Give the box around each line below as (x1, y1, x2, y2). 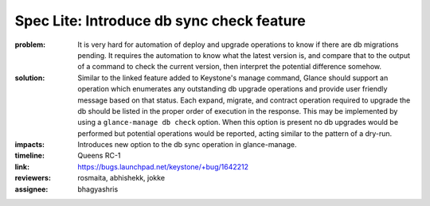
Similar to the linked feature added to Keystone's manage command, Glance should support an (77, 72, 389, 83)
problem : (14, 40, 46, 49)
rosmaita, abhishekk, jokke (77, 173, 166, 183)
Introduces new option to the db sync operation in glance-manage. (77, 140, 297, 150)
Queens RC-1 (77, 151, 121, 161)
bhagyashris (77, 184, 119, 194)
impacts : (14, 140, 45, 150)
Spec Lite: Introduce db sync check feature (14, 12, 306, 29)
